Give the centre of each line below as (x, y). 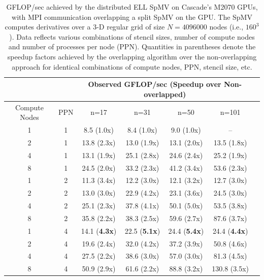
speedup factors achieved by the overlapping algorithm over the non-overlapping (132, 56)
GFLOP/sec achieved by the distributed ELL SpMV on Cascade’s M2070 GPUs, (132, 7)
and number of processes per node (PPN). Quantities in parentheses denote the (132, 46)
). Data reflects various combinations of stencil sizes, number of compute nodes (132, 36)
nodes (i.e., (226, 27)
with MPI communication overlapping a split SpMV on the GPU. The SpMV (132, 17)
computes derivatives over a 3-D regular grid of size (85, 27)
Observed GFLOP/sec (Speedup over (155, 84)
